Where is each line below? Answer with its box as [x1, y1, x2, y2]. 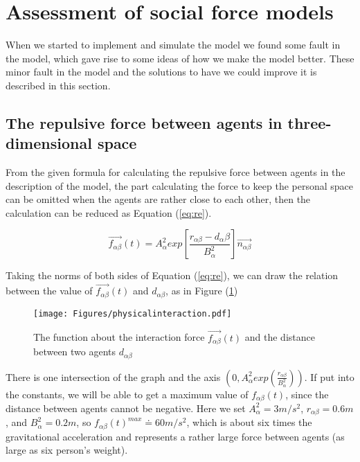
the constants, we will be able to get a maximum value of [6, 387, 249, 401]
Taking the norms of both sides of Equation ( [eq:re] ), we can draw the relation [6, 268, 339, 283]
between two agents [33, 344, 116, 359]
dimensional [6, 132, 92, 154]
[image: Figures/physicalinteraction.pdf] [33, 308, 232, 319]
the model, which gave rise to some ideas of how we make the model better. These [6, 51, 354, 65]
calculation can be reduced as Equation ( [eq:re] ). [6, 205, 212, 220]
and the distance [244, 330, 315, 344]
